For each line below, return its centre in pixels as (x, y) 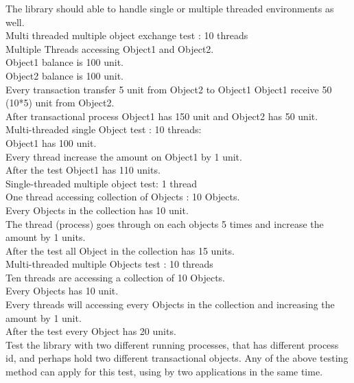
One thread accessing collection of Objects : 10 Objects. (123, 197)
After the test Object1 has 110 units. (83, 170)
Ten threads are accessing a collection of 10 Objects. (116, 277)
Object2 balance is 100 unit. (64, 75)
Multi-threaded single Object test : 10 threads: (104, 129)
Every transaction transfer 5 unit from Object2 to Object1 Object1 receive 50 (169, 89)
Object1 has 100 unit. (51, 142)
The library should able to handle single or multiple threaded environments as (170, 8)
